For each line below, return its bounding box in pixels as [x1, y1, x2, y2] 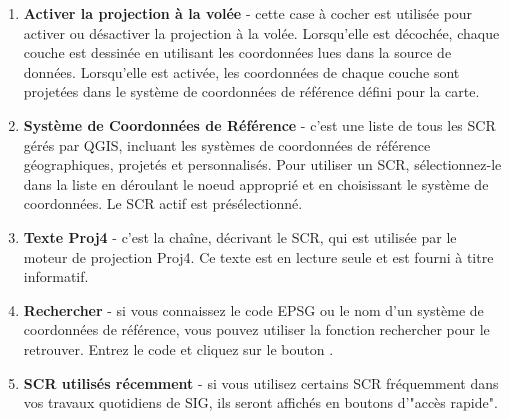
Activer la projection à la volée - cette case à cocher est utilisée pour [23, 3, 473, 23]
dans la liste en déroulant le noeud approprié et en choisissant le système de [23, 173, 489, 194]
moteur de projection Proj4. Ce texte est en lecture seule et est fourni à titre [23, 246, 494, 267]
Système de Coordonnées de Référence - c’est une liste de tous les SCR [23, 114, 496, 135]
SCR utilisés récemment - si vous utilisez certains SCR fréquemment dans [23, 372, 499, 393]
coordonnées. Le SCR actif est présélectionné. [23, 193, 303, 214]
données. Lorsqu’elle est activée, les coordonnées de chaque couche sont [23, 61, 460, 82]
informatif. [23, 266, 89, 287]
